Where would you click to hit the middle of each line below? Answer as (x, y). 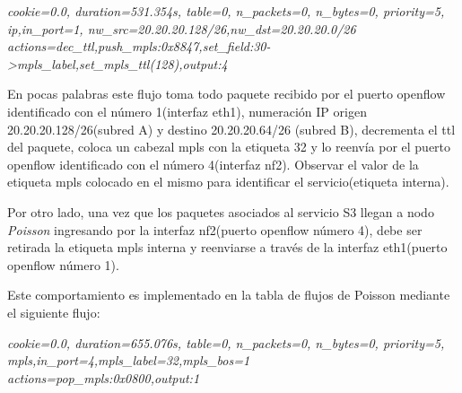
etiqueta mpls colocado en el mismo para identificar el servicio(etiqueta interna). (228, 182)
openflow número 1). (63, 264)
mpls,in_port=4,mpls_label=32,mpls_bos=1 (129, 360)
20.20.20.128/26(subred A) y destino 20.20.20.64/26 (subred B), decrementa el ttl (231, 129)
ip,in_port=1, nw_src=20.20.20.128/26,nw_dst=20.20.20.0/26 (182, 28)
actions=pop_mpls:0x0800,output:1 (104, 377)
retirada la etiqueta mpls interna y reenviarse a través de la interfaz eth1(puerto (227, 247)
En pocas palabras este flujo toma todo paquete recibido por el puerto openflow (227, 94)
